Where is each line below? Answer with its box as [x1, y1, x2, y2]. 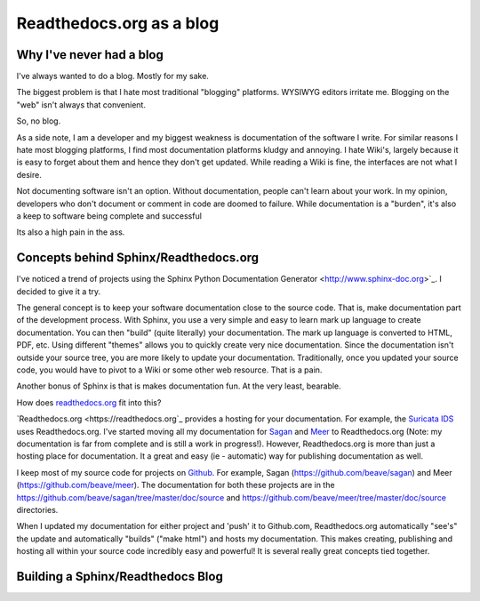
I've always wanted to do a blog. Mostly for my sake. [16, 71, 209, 82]
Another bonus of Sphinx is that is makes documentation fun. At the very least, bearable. [16, 381, 341, 391]
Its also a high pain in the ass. [16, 227, 125, 237]
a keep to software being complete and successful [16, 210, 202, 221]
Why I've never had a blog [16, 47, 164, 62]
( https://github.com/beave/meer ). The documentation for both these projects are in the [16, 480, 335, 491]
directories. [16, 504, 59, 515]
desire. [16, 169, 42, 180]
